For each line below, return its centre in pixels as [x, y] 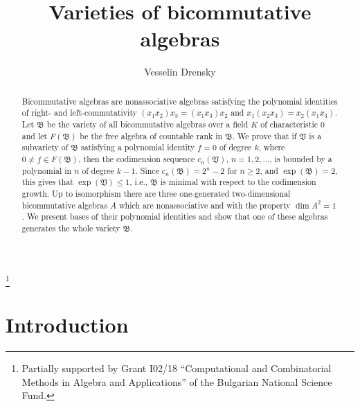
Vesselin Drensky [180, 72]
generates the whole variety [71, 228]
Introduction [67, 325]
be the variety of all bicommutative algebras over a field [147, 124]
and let [35, 135]
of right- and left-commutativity [79, 113]
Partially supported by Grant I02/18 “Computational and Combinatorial [177, 368]
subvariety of [45, 147]
